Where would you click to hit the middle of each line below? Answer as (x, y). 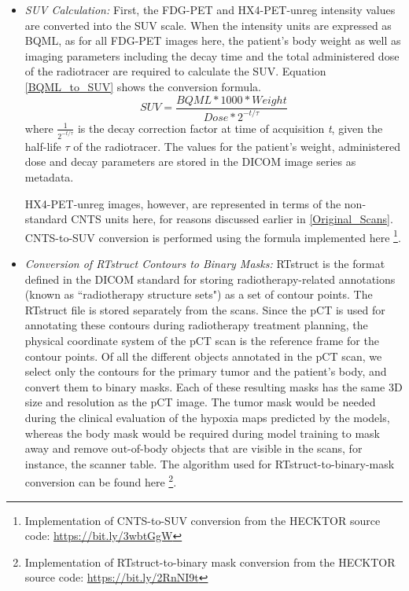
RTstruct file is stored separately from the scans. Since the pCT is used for (205, 309)
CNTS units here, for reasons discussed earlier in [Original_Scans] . (232, 219)
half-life (43, 146)
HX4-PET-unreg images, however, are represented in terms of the (183, 203)
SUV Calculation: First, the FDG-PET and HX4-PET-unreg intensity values (210, 9)
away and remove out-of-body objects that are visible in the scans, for (193, 448)
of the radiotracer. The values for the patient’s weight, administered (237, 146)
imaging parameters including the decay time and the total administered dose (212, 55)
